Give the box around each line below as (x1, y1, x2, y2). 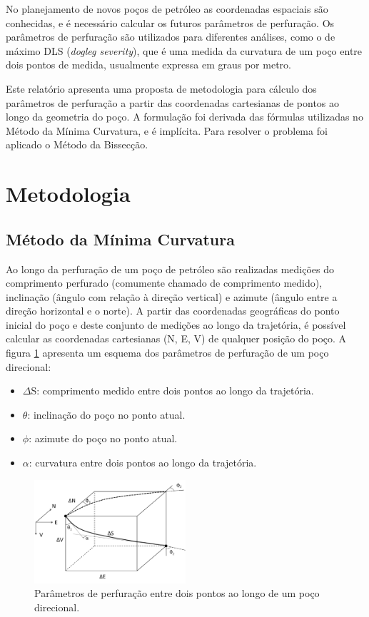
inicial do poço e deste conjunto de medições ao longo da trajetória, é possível (6, 317, 346, 332)
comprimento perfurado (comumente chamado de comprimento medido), (6, 275, 323, 290)
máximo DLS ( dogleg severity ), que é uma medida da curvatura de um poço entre (6, 43, 363, 58)
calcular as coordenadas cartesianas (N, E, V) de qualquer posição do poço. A (6, 331, 347, 346)
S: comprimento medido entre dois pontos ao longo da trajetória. (31, 383, 314, 398)
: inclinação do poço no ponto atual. (27, 407, 186, 422)
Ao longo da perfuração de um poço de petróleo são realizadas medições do (6, 261, 335, 276)
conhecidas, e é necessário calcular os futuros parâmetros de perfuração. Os (6, 15, 335, 30)
